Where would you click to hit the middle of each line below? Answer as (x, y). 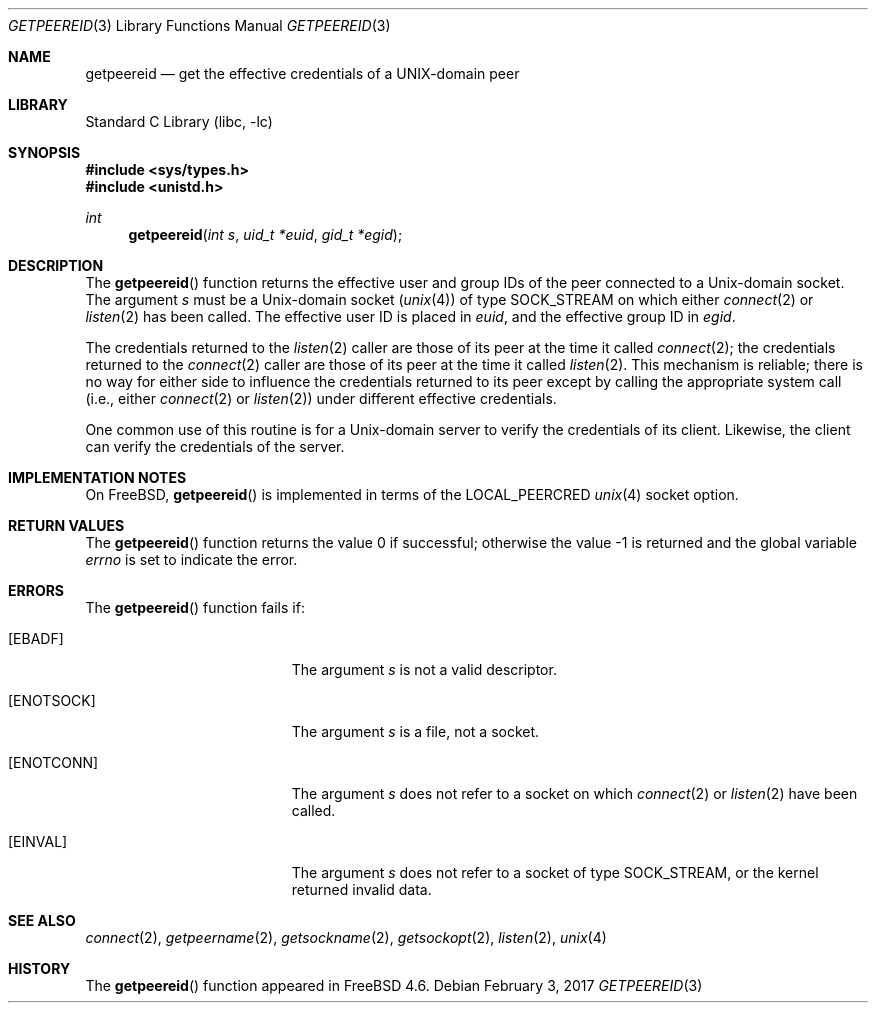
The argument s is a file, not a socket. (415, 731)
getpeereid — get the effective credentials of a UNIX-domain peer (302, 73)
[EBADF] (36, 638)
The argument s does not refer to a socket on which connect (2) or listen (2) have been (574, 793)
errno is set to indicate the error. (191, 559)
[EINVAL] (38, 841)
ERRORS (36, 590)
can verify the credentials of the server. (215, 446)
